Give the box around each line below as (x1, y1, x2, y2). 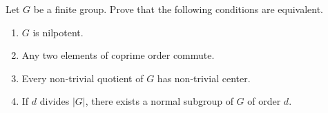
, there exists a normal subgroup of (85, 94, 233, 108)
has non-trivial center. (157, 71, 251, 85)
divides (39, 94, 70, 108)
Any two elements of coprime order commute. (21, 48, 215, 62)
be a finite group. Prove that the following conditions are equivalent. (33, 2, 324, 16)
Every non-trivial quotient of (21, 71, 144, 85)
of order (247, 94, 281, 108)
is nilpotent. (32, 25, 84, 39)
